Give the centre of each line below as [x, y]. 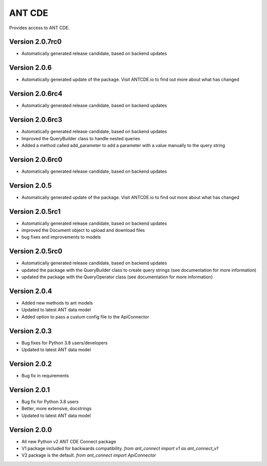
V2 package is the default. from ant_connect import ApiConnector [89, 455]
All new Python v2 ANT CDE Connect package [69, 441]
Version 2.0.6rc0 [36, 159]
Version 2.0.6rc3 [36, 120]
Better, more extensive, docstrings [56, 409]
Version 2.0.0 [30, 430]
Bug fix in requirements [45, 376]
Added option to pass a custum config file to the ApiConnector [85, 316]
